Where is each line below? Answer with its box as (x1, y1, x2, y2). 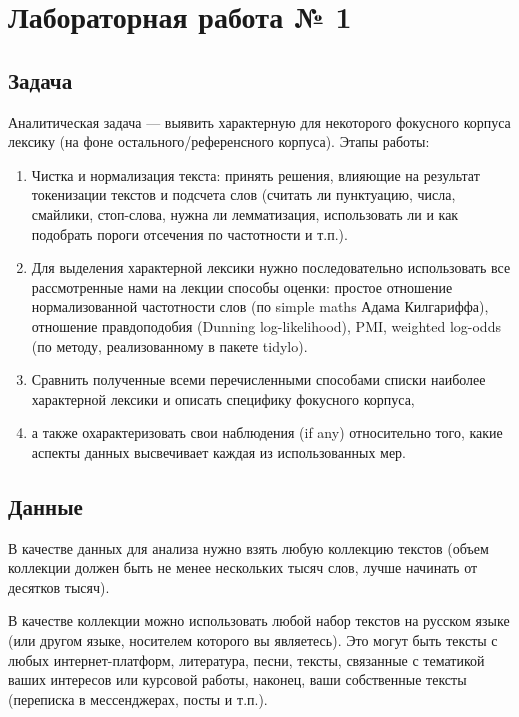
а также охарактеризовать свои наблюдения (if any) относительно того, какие (31, 422, 503, 443)
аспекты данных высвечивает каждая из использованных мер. (31, 441, 407, 462)
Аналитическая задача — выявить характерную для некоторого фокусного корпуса (8, 111, 511, 132)
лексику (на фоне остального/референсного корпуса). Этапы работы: (8, 131, 430, 152)
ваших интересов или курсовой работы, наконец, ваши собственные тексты (8, 669, 467, 690)
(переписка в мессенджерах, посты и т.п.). (8, 688, 268, 709)
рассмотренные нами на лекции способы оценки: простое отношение (31, 276, 453, 297)
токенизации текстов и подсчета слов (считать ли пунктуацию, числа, (31, 184, 456, 205)
